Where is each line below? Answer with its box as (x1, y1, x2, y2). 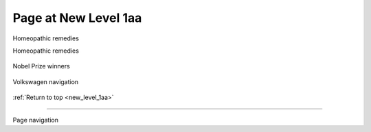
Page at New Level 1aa (12, 10, 142, 25)
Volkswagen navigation (12, 77, 79, 85)
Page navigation (12, 116, 58, 124)
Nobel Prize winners (12, 62, 70, 70)
